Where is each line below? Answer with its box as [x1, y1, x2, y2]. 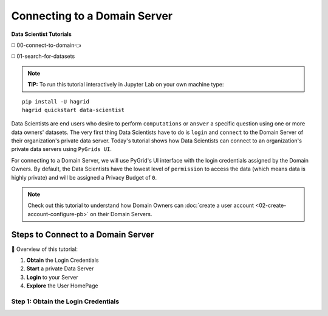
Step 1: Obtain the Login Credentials [11, 297, 120, 306]
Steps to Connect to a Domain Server [11, 229, 154, 240]
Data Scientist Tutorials [11, 30, 72, 38]
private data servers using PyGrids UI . [11, 146, 112, 153]
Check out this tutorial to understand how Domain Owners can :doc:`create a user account [27, 202, 255, 209]
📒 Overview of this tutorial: [11, 245, 78, 253]
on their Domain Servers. [90, 210, 152, 217]
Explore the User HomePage [26, 282, 98, 289]
